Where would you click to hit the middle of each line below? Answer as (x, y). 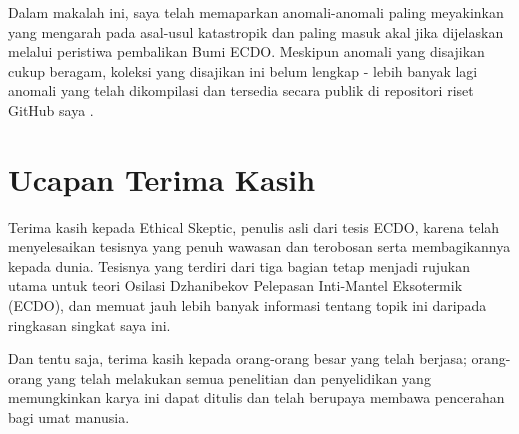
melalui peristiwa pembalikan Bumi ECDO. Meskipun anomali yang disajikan (246, 51)
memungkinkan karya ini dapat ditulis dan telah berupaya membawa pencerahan (256, 397)
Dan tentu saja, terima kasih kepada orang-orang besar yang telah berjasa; (237, 358)
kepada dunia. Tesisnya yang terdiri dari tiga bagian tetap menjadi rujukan (239, 265)
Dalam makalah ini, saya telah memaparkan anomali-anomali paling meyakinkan (256, 12)
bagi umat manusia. (69, 417)
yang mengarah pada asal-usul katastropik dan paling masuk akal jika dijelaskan (256, 31)
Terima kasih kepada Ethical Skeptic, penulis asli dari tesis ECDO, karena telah (254, 226)
